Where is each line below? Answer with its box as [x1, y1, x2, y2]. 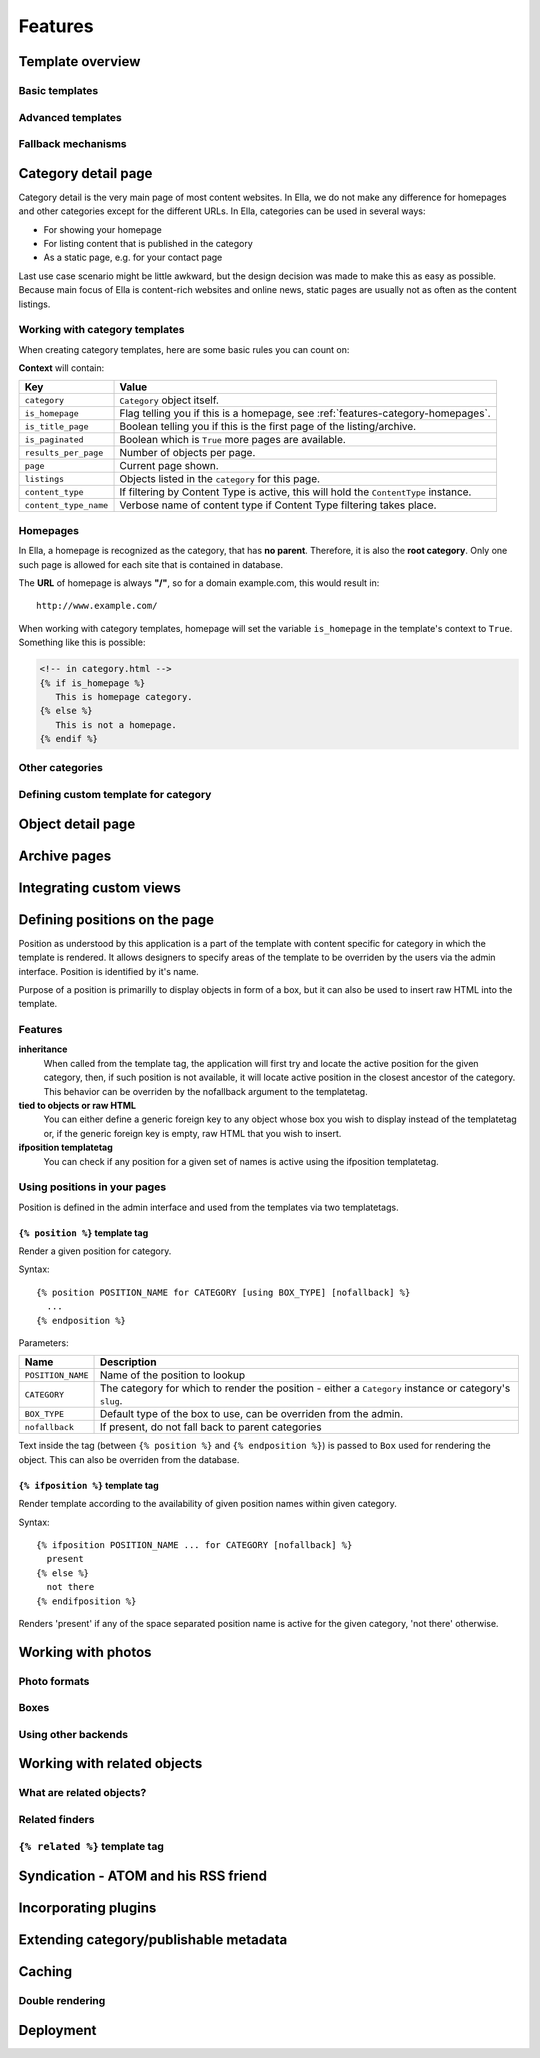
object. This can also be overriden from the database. [18, 1453, 240, 1465]
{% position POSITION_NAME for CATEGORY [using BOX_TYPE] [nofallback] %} [36, 1286, 411, 1298]
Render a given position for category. [18, 1245, 172, 1257]
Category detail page [18, 165, 153, 182]
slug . [99, 1394, 123, 1408]
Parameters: [18, 1337, 69, 1349]
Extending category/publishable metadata [18, 1931, 288, 1949]
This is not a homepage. [55, 719, 177, 730]
